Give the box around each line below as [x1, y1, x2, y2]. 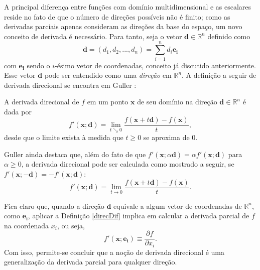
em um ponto [87, 96, 128, 107]
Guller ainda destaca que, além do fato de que [4, 149, 146, 159]
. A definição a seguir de [182, 70, 256, 80]
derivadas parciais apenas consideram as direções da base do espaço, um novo [4, 21, 242, 32]
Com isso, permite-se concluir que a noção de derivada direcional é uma [4, 246, 225, 257]
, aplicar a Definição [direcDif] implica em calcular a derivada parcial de [28, 210, 249, 221]
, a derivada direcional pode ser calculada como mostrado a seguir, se [21, 159, 234, 169]
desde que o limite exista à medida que [4, 132, 123, 143]
